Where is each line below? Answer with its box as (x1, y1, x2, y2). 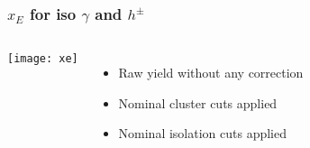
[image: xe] (7, 52, 78, 66)
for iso (29, 2, 77, 24)
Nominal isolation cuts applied (118, 124, 287, 143)
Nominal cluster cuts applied (118, 93, 278, 112)
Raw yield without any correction (118, 63, 304, 82)
